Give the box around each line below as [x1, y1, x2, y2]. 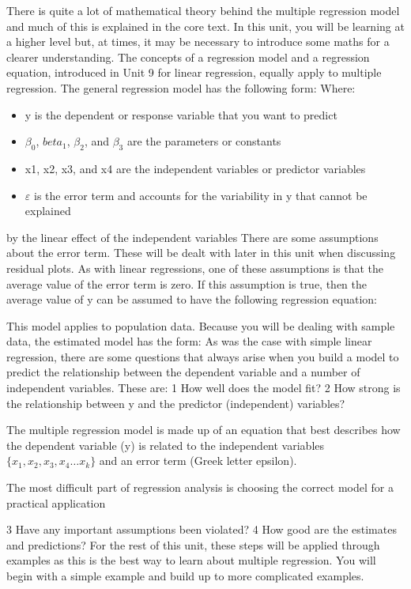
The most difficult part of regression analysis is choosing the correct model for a [6, 479, 394, 496]
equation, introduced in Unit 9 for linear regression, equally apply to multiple [6, 64, 382, 81]
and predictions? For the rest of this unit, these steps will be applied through [6, 536, 380, 553]
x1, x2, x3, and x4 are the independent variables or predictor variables [25, 160, 366, 176]
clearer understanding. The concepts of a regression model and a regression [6, 48, 370, 65]
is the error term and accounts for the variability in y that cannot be [33, 187, 368, 203]
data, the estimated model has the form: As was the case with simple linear [6, 333, 372, 349]
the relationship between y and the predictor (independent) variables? [6, 395, 345, 411]
